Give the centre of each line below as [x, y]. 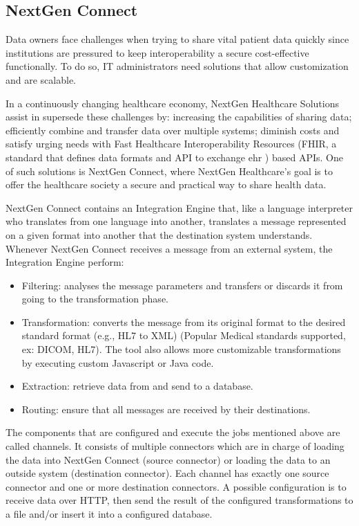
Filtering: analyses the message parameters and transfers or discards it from [182, 285]
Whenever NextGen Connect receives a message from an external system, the [169, 248]
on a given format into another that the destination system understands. [159, 234]
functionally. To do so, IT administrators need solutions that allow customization [177, 66]
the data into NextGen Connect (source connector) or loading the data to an [168, 459]
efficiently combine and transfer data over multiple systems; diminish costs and [173, 130]
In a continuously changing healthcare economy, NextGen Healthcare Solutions [172, 103]
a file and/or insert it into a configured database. [109, 514]
